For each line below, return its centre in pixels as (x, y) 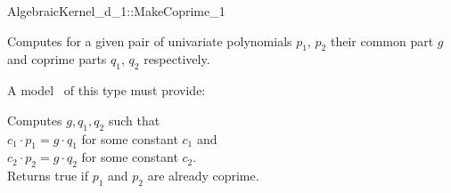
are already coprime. (203, 176)
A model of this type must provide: (107, 90)
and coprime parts (57, 59)
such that (134, 120)
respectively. (177, 59)
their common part (382, 40)
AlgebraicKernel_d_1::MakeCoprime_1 (116, 11)
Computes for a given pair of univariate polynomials (150, 40)
